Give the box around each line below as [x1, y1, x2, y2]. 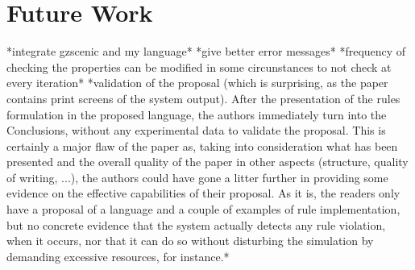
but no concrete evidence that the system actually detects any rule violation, [6, 216, 386, 233]
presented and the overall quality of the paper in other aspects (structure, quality [6, 153, 409, 170]
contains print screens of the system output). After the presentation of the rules [6, 89, 400, 106]
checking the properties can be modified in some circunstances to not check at [6, 58, 392, 75]
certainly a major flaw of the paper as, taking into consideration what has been [6, 137, 398, 154]
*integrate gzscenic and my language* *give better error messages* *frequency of [6, 43, 406, 60]
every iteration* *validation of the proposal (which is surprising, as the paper [6, 74, 388, 91]
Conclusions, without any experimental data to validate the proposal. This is [6, 122, 386, 139]
